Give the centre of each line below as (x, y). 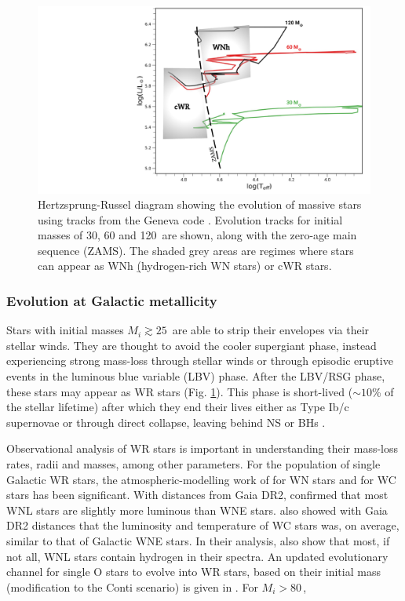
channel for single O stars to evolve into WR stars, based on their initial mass (193, 572)
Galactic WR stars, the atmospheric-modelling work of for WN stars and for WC (201, 479)
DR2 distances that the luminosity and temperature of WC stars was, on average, (203, 525)
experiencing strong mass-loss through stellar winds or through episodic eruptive (200, 361)
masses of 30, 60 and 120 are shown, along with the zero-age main (197, 235)
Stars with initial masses (65, 330)
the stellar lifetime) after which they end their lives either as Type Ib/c (178, 407)
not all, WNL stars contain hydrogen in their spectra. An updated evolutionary (197, 556)
